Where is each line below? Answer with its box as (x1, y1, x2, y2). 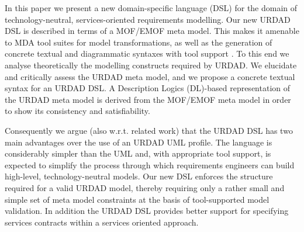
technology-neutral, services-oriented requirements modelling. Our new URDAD (5, 13, 291, 25)
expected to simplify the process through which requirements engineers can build (5, 158, 295, 171)
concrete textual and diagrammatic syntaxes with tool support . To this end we (5, 47, 289, 60)
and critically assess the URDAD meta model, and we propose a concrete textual (5, 70, 295, 82)
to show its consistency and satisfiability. (5, 105, 150, 117)
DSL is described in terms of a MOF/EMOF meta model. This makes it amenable (5, 25, 299, 37)
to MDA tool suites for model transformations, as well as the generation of (5, 36, 272, 48)
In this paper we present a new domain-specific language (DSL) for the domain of (5, 2, 298, 13)
